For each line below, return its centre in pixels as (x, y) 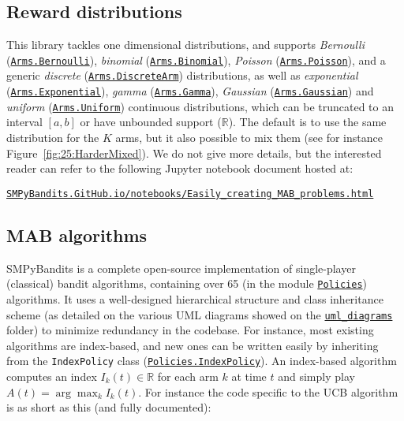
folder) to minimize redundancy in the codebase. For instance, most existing (190, 330)
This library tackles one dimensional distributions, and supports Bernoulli (185, 45)
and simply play (316, 376)
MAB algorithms (77, 235)
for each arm (188, 376)
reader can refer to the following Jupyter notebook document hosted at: (180, 168)
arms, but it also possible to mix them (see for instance (249, 138)
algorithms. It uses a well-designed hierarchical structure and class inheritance (195, 298)
